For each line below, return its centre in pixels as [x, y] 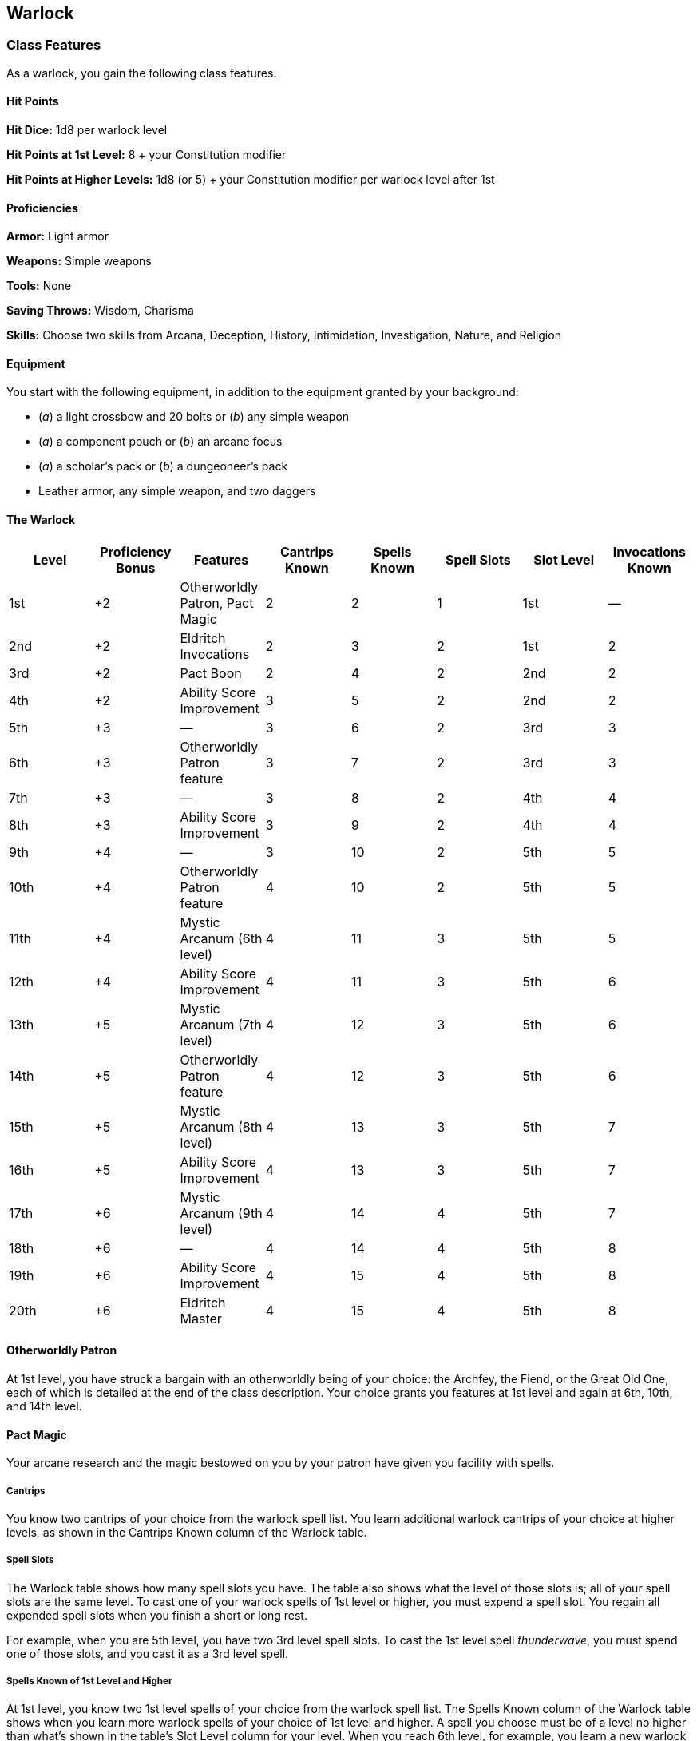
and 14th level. [44, 1406]
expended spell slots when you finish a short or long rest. [157, 1615]
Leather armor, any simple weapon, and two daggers [177, 491]
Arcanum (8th [221, 1126]
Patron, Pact [217, 603]
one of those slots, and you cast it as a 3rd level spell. [148, 1653]
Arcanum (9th [221, 1213]
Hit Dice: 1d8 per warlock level [87, 130]
